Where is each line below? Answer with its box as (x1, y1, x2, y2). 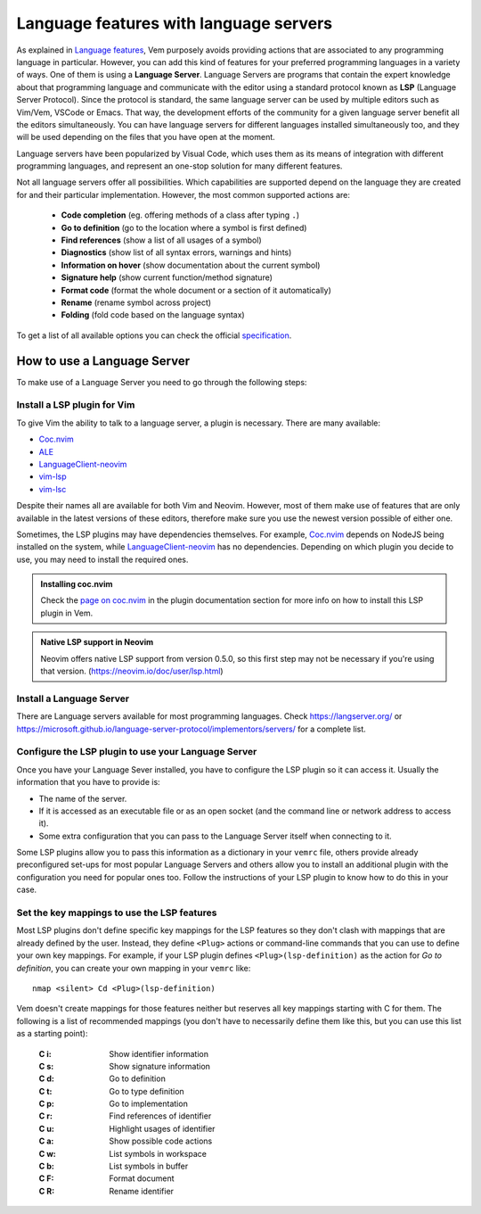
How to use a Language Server (16, 353, 191, 368)
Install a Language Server (16, 692, 129, 705)
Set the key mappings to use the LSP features (16, 906, 217, 919)
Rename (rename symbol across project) (61, 297, 212, 308)
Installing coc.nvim (40, 579, 113, 590)
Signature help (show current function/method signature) (61, 272, 273, 283)
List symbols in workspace (109, 1148, 207, 1159)
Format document (109, 1173, 175, 1184)
